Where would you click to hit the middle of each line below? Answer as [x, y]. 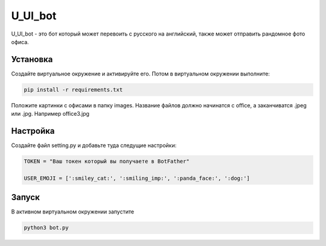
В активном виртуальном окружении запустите [73, 212]
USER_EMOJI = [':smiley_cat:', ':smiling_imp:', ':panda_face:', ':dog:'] [137, 178]
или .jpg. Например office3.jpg [50, 114]
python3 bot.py [46, 228]
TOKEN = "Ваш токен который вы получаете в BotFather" [107, 162]
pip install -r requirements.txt [73, 90]
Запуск [26, 197]
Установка [32, 59]
